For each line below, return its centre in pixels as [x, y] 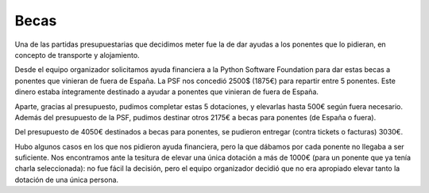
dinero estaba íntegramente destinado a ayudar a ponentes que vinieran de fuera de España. [167, 92]
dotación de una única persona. [67, 180]
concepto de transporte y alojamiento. [77, 55]
